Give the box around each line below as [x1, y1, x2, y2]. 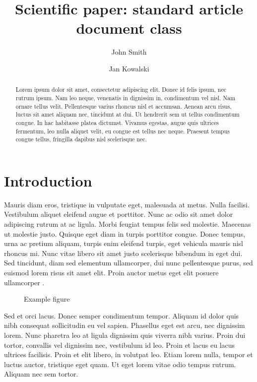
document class [76, 18, 182, 38]
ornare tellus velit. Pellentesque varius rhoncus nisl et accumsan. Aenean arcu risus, [15, 102, 232, 110]
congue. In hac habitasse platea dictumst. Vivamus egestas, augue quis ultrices [15, 118, 219, 127]
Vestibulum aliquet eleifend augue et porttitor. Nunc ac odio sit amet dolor [4, 209, 233, 219]
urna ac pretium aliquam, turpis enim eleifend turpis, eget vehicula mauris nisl [4, 238, 243, 249]
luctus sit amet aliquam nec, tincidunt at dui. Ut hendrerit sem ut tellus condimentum [15, 110, 240, 119]
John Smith [111, 47, 147, 57]
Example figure [24, 294, 70, 304]
